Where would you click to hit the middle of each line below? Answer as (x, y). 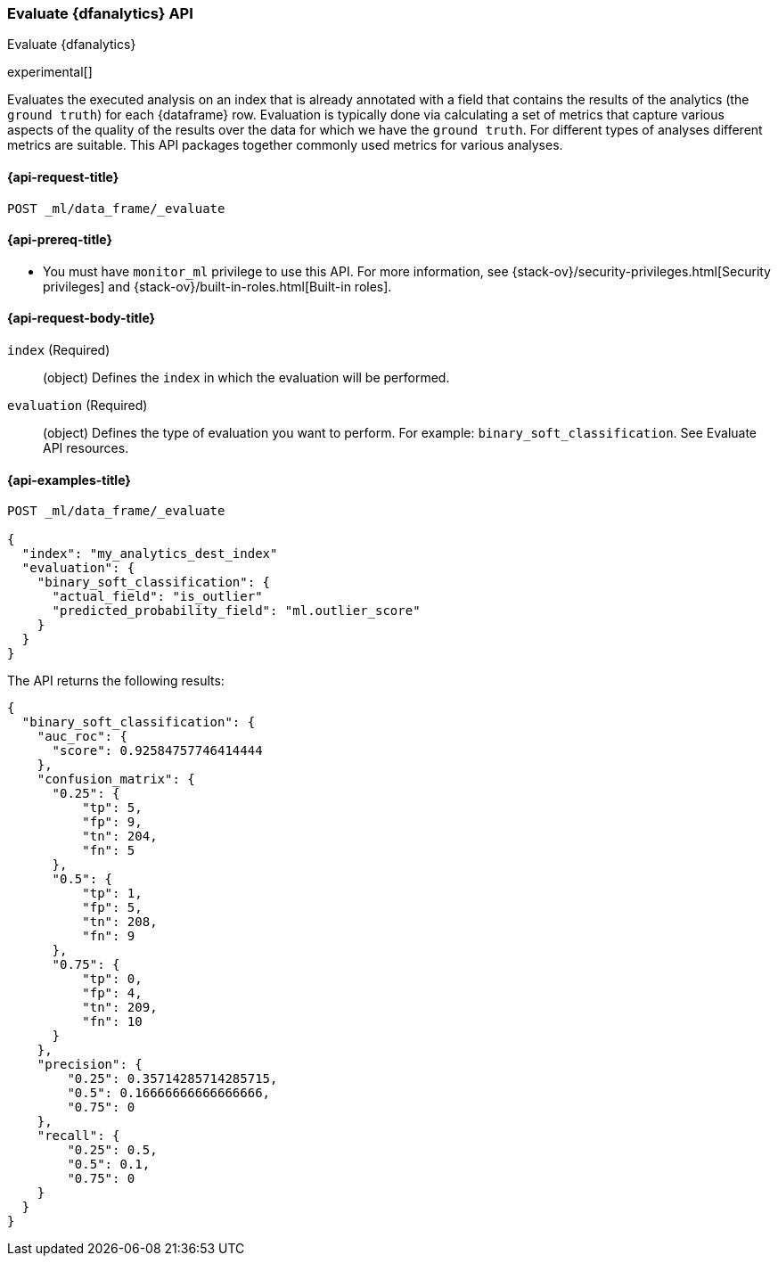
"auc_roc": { (82, 737)
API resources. (86, 448)
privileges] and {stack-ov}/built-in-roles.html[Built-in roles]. (217, 286)
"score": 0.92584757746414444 (157, 751)
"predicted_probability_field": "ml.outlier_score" (236, 611)
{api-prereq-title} (60, 240)
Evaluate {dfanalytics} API (100, 13)
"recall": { (78, 1136)
